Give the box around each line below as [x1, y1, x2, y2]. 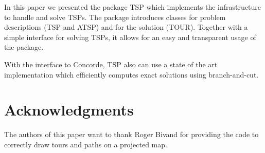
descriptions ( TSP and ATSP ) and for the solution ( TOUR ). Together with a [4, 22, 248, 32]
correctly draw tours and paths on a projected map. [4, 139, 167, 149]
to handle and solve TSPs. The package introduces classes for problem [4, 11, 226, 22]
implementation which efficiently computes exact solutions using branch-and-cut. [4, 69, 259, 80]
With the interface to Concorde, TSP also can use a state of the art [4, 59, 218, 69]
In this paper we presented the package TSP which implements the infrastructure [4, 2, 261, 12]
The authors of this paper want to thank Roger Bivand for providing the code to [4, 129, 259, 140]
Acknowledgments [4, 99, 134, 120]
